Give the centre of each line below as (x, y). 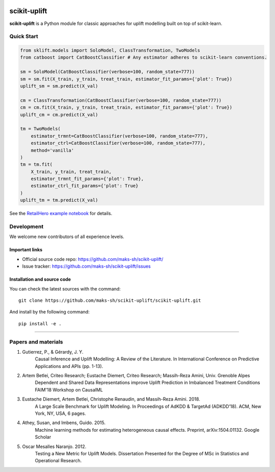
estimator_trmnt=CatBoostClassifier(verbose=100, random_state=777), (119, 136)
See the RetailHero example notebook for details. (61, 214)
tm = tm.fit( (36, 165)
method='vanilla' (52, 150)
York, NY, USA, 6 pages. (60, 413)
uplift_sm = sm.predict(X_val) (59, 86)
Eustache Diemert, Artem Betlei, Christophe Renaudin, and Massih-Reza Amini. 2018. (111, 399)
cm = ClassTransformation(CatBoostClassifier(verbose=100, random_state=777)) (121, 100)
